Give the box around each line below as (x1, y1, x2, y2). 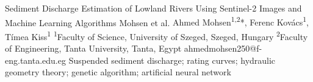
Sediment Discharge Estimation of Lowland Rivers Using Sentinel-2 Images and (5, 2, 302, 14)
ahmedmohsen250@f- (184, 42, 262, 55)
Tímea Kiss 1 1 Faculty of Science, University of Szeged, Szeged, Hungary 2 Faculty (5, 28, 308, 43)
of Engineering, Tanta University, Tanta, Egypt (5, 42, 182, 55)
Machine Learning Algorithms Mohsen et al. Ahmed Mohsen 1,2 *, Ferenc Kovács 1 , (5, 14, 309, 29)
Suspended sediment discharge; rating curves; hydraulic (68, 53, 276, 66)
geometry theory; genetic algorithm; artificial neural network (5, 66, 231, 78)
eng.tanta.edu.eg (5, 53, 66, 66)
